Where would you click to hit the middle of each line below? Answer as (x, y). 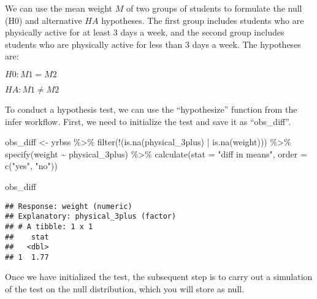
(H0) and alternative (44, 20)
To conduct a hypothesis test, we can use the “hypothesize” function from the (151, 109)
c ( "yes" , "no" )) (31, 166)
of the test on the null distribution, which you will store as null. (125, 289)
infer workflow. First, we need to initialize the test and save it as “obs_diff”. (148, 121)
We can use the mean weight (59, 8)
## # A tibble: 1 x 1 (49, 226)
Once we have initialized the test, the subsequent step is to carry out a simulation (159, 277)
